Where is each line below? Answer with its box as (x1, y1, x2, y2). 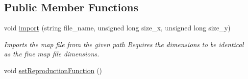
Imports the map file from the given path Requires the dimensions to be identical (4, 39, 244, 49)
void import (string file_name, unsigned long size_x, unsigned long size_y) (4, 23, 231, 33)
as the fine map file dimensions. (4, 49, 99, 59)
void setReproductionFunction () (4, 65, 102, 75)
